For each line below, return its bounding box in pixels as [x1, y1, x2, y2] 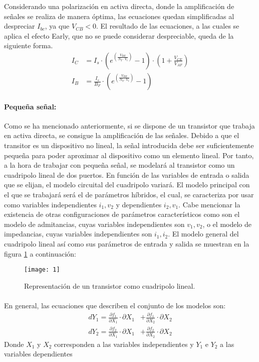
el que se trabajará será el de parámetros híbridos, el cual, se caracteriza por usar [4, 189, 254, 199]
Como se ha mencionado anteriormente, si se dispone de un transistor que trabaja [4, 120, 255, 131]
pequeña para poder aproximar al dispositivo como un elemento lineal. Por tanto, [4, 150, 254, 160]
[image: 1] [24, 266, 60, 274]
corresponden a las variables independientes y [54, 338, 194, 349]
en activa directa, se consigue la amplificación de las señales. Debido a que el [4, 130, 239, 141]
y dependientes [116, 199, 162, 209]
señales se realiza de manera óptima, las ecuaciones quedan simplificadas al [4, 11, 234, 21]
